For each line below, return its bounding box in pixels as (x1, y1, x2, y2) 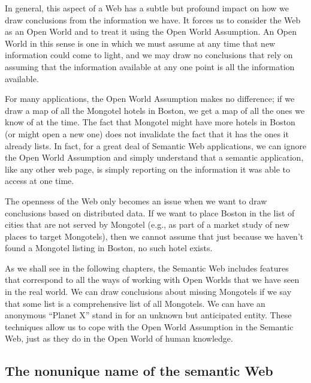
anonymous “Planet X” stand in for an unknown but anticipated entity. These (5, 309, 292, 321)
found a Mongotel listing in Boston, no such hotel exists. (5, 242, 213, 254)
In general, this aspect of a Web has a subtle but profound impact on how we (5, 2, 289, 14)
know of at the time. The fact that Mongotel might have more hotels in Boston (5, 116, 295, 128)
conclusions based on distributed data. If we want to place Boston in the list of (5, 206, 295, 219)
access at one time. (5, 174, 74, 187)
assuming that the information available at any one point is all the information (5, 60, 295, 73)
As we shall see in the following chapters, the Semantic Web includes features (5, 261, 289, 274)
